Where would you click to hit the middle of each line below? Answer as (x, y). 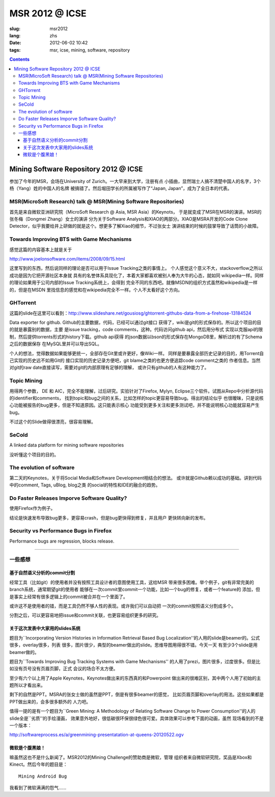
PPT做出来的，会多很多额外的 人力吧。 (50, 701)
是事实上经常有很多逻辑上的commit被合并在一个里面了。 (68, 596)
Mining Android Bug (43, 776)
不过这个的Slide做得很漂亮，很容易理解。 (53, 422)
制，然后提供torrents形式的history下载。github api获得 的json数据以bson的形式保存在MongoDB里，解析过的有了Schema (136, 337)
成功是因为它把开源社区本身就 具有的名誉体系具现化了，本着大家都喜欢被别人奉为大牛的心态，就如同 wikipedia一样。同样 (137, 275)
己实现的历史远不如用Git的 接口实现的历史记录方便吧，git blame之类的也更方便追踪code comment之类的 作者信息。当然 (135, 360)
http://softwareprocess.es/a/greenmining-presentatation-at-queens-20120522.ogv (97, 735)
